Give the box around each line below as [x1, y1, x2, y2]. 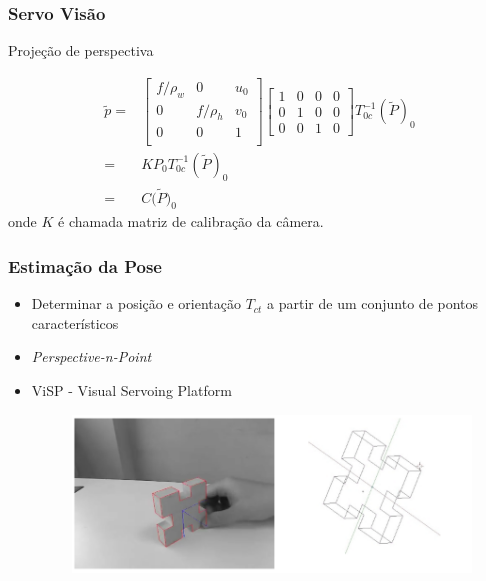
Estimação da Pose [8, 253, 162, 278]
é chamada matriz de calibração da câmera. [58, 211, 324, 232]
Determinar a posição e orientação [31, 293, 241, 314]
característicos [31, 312, 119, 333]
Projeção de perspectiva [8, 40, 154, 61]
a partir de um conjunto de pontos [267, 293, 479, 314]
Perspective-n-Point [31, 346, 152, 367]
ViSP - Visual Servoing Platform [31, 380, 232, 401]
